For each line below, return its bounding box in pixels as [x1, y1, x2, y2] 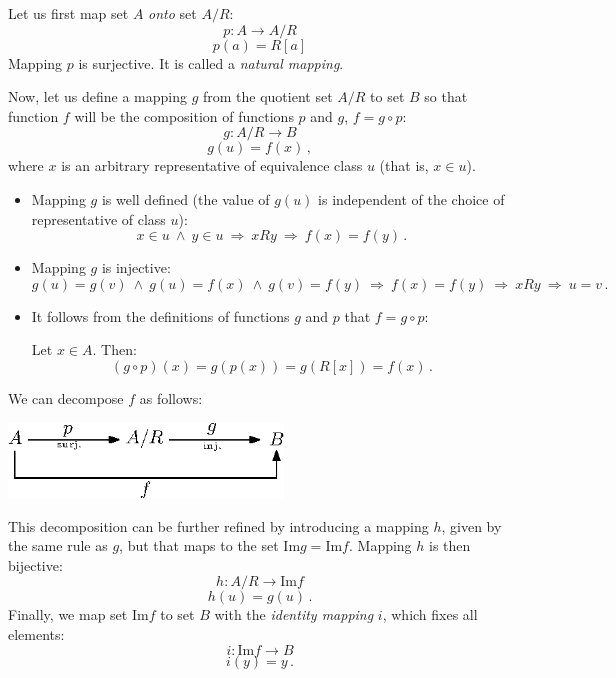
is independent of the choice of [318, 188, 505, 209]
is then [429, 535, 471, 556]
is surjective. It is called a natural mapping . [78, 52, 344, 73]
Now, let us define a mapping [8, 86, 187, 107]
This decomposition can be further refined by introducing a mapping [8, 515, 429, 536]
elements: [8, 624, 65, 645]
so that [424, 86, 468, 107]
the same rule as [8, 535, 108, 556]
